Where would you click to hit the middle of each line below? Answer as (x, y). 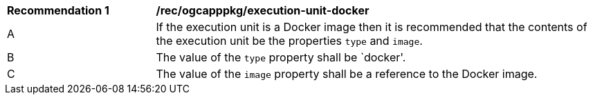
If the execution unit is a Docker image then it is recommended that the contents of (372, 27)
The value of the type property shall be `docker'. (281, 57)
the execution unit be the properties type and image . (289, 41)
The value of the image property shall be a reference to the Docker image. (347, 74)
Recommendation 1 (58, 10)
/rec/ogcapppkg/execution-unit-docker (263, 10)
